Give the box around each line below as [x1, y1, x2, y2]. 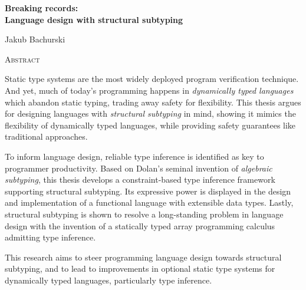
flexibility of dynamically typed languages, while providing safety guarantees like [5, 118, 296, 131]
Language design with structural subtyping [5, 13, 183, 25]
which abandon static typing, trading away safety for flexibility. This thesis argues [5, 95, 301, 108]
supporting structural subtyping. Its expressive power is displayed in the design [5, 184, 291, 197]
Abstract [5, 52, 40, 65]
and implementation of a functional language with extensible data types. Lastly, [5, 196, 294, 209]
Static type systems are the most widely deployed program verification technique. [5, 72, 299, 85]
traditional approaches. [5, 130, 88, 143]
